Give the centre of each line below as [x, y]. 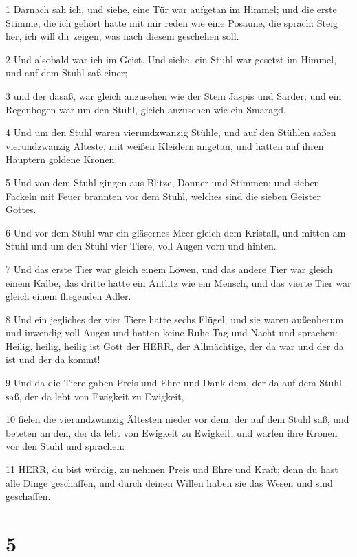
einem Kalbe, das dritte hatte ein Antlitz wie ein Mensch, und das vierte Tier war [178, 282]
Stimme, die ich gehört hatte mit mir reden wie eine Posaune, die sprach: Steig [172, 22]
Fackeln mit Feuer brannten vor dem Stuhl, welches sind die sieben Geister [163, 196]
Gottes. [21, 209]
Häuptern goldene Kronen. [62, 159]
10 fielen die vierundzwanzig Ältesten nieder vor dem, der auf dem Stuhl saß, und [177, 419]
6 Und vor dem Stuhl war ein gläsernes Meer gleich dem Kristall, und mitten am [176, 232]
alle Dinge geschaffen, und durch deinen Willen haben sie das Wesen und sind [169, 482]
